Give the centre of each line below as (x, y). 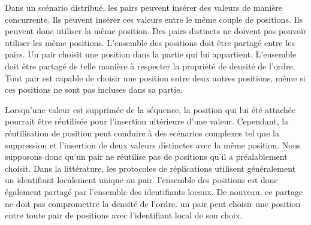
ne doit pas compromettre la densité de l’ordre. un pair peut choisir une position (153, 203)
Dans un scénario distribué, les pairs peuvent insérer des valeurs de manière (144, 7)
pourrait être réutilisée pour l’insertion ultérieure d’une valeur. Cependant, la (147, 121)
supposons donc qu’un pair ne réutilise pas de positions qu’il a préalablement (146, 156)
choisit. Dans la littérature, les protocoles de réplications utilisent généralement (150, 168)
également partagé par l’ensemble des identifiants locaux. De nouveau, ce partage (154, 191)
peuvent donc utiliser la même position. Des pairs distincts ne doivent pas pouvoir (156, 31)
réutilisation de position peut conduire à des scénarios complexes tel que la (142, 133)
